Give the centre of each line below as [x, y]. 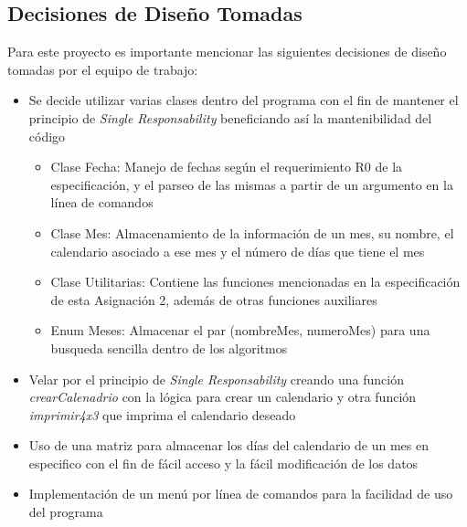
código [47, 136]
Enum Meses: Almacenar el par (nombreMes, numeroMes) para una [240, 330]
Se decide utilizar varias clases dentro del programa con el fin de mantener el [244, 100]
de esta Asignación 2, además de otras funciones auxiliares [214, 299]
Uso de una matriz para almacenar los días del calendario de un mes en [228, 445]
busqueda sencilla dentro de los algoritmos [169, 348]
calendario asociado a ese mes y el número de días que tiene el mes [238, 251]
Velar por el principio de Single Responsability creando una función [216, 379]
